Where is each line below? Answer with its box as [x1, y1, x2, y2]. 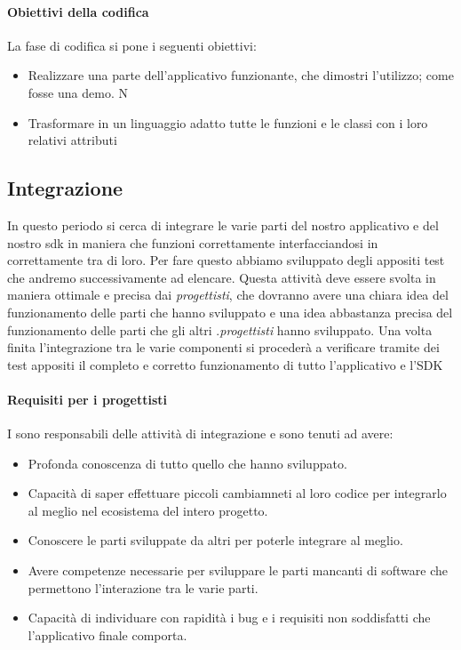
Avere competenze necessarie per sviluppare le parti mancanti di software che [28, 561, 449, 580]
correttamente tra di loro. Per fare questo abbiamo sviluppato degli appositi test [7, 251, 445, 269]
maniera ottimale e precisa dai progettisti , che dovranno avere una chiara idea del [7, 285, 449, 304]
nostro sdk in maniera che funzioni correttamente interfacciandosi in [7, 233, 378, 252]
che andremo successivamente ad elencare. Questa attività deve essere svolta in [7, 268, 436, 286]
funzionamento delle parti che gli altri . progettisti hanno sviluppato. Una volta [7, 320, 433, 339]
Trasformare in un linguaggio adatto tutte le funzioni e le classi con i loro [28, 113, 428, 132]
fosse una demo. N [28, 83, 128, 101]
